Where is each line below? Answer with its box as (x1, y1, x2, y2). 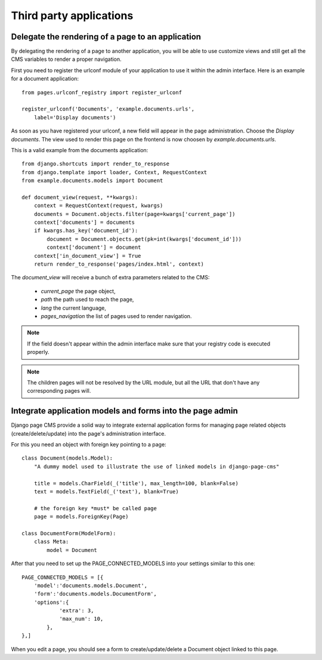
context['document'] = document (47, 244, 141, 251)
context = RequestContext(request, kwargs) (33, 202, 163, 209)
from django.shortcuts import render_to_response (21, 161, 170, 167)
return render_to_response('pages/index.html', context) (33, 261, 204, 268)
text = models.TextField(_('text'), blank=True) (33, 488, 179, 495)
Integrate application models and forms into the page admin (11, 406, 238, 416)
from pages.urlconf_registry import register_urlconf (21, 89, 182, 95)
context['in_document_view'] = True (33, 252, 141, 259)
